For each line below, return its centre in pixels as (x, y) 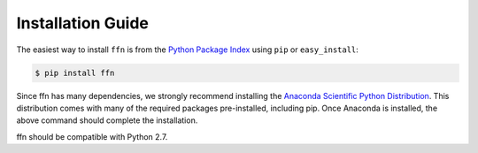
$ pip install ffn (75, 73)
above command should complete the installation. (107, 120)
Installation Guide (83, 23)
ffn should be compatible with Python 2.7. (92, 136)
